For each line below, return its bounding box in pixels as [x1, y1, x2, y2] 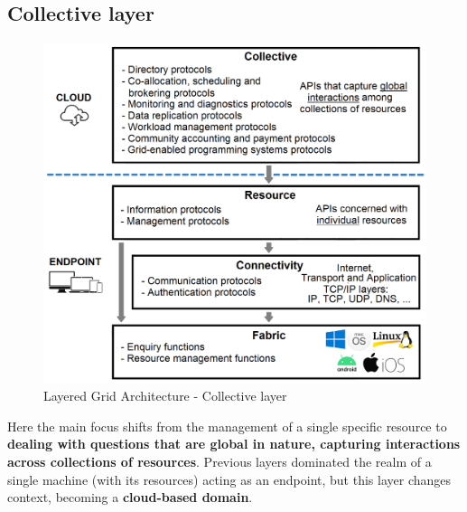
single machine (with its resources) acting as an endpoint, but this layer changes [7, 469, 452, 488]
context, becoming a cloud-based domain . [7, 488, 253, 507]
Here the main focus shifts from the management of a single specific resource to [7, 416, 447, 435]
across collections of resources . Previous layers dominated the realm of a [7, 451, 432, 470]
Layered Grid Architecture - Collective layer [43, 386, 287, 405]
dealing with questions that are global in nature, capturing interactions [7, 434, 461, 453]
